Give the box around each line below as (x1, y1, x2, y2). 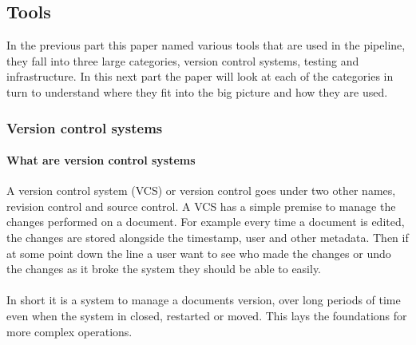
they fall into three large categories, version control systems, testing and (6, 52, 359, 69)
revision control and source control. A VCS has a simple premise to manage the (6, 197, 396, 214)
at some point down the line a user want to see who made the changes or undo (6, 244, 391, 261)
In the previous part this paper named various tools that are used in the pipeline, (6, 37, 406, 54)
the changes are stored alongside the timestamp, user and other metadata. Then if (6, 229, 409, 245)
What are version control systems (6, 152, 196, 169)
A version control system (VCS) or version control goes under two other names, (6, 182, 396, 199)
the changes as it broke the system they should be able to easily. (6, 260, 322, 277)
